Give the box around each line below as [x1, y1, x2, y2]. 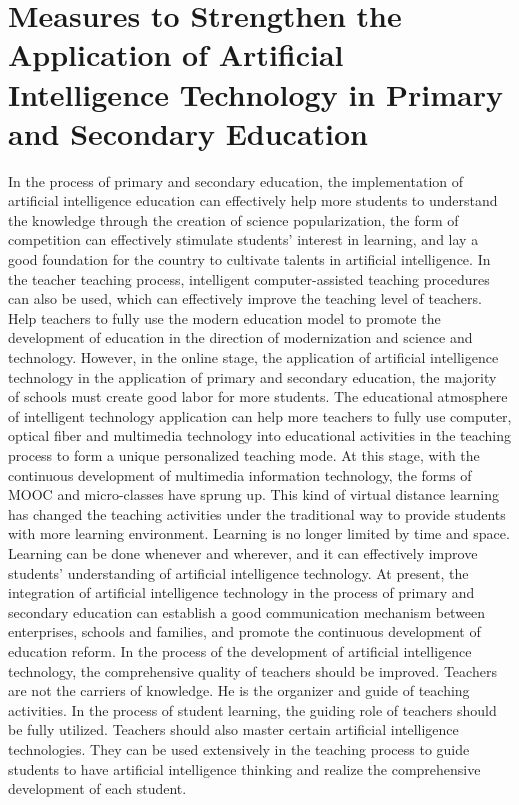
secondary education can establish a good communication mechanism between [8, 601, 486, 622]
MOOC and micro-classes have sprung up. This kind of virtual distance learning [8, 484, 500, 505]
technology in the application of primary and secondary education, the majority [8, 366, 497, 387]
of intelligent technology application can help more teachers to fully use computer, [8, 405, 512, 426]
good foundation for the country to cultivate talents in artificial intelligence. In [8, 249, 491, 270]
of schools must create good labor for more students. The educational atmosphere [8, 386, 508, 407]
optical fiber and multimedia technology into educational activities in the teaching [8, 425, 511, 446]
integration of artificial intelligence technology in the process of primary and [8, 582, 475, 603]
